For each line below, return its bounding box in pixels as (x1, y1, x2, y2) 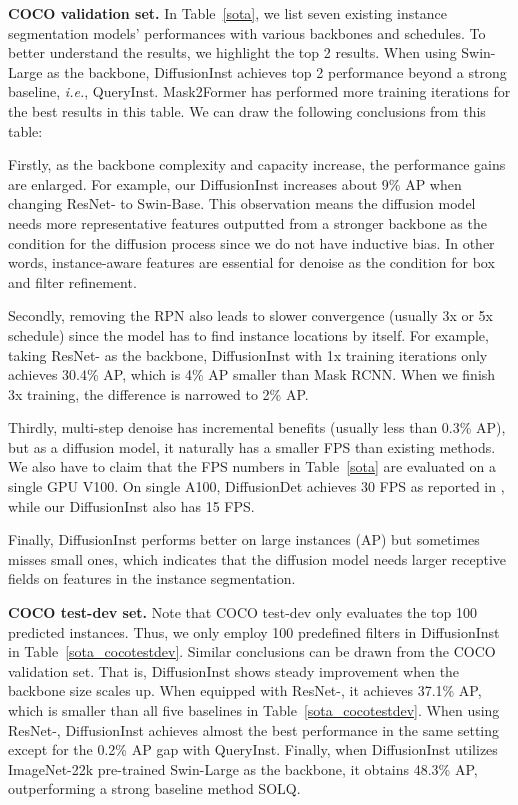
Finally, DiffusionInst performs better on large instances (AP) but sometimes (8, 529, 480, 550)
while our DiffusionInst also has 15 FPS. (8, 495, 255, 516)
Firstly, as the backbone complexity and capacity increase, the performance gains (8, 154, 506, 175)
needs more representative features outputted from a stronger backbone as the (8, 212, 487, 233)
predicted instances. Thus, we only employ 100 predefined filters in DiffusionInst (8, 621, 500, 642)
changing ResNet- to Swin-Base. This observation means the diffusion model (8, 193, 476, 214)
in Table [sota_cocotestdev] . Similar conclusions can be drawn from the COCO (8, 641, 496, 662)
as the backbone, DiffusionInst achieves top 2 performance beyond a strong (47, 61, 507, 82)
